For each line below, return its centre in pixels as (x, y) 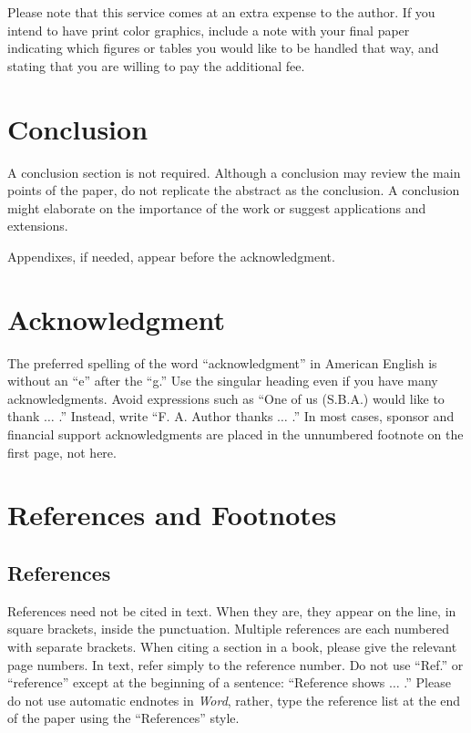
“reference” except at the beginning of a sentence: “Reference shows (196, 682)
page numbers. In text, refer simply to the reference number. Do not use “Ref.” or (235, 664)
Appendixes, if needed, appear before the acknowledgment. (171, 256)
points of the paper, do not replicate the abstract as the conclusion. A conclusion (234, 190)
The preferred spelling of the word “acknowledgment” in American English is (222, 362)
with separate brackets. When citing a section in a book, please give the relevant (232, 646)
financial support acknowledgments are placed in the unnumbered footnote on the (235, 434)
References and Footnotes (172, 515)
